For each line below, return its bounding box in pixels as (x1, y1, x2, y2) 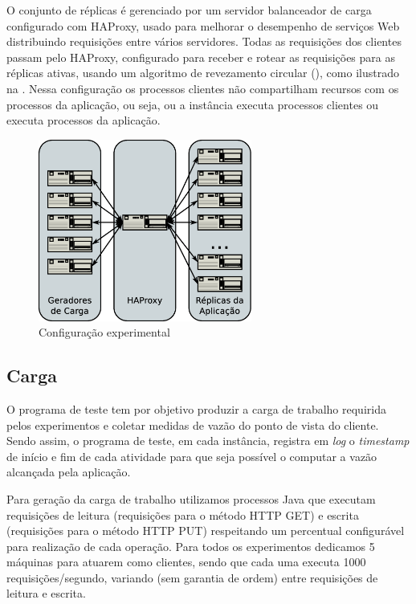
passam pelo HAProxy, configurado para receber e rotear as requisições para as (6, 48, 395, 65)
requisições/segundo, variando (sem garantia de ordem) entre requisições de (6, 569, 378, 586)
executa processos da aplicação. (6, 112, 161, 129)
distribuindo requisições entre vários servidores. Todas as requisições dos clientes (6, 33, 402, 50)
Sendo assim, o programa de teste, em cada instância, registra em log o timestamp (6, 432, 410, 449)
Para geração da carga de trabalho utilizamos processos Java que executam (6, 490, 376, 507)
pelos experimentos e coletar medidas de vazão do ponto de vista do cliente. (6, 416, 379, 433)
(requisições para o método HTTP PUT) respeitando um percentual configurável (6, 522, 405, 539)
